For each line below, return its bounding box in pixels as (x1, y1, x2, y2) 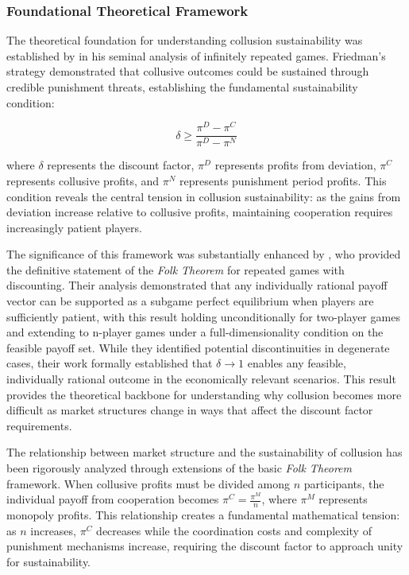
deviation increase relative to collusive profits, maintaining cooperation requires (6, 204, 393, 220)
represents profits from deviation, (214, 157, 376, 173)
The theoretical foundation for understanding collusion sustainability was (6, 32, 363, 49)
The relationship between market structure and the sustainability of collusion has (6, 444, 403, 460)
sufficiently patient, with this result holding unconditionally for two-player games (6, 308, 400, 324)
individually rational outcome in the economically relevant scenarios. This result (6, 371, 396, 387)
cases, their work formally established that (6, 355, 213, 371)
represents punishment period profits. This (179, 172, 387, 188)
